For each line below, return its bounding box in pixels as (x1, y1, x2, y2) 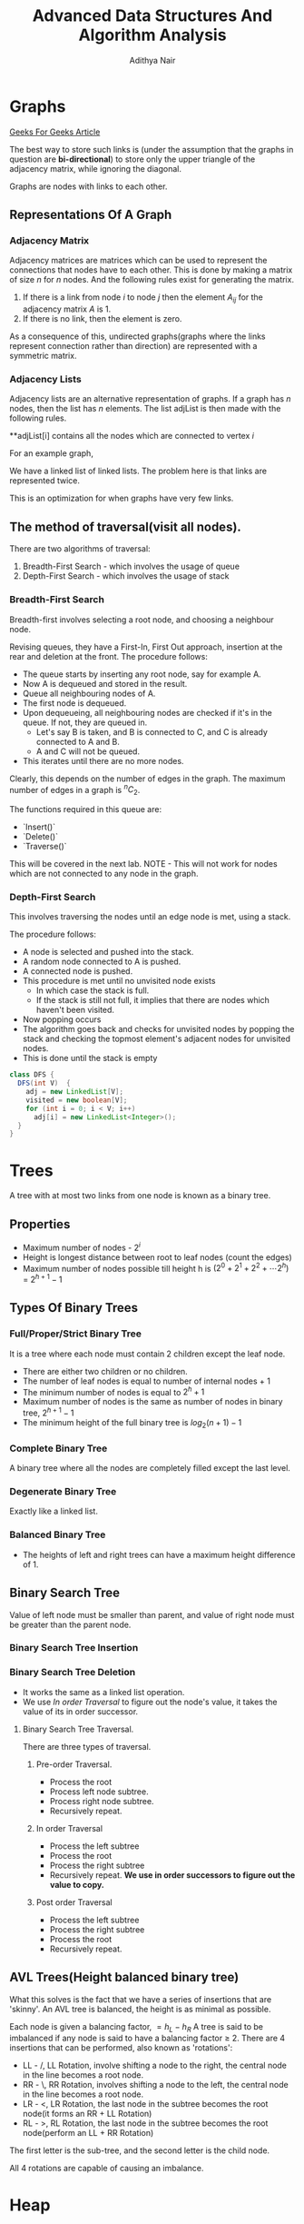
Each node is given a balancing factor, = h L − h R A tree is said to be (9, 2020, 263, 2034)
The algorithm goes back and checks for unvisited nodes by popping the (22, 1024, 295, 1035)
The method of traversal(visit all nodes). (9, 519, 242, 534)
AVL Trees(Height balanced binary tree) (9, 1970, 240, 1985)
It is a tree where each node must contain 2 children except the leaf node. (9, 1348, 286, 1359)
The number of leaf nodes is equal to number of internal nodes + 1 (22, 1375, 270, 1386)
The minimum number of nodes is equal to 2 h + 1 (22, 1385, 205, 1397)
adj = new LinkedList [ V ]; (25, 1087, 124, 1097)
